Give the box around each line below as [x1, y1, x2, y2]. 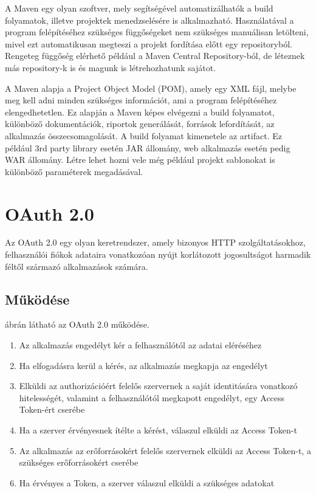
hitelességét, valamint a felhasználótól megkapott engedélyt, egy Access [19, 391, 285, 404]
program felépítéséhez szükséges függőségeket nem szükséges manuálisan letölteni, [5, 26, 309, 38]
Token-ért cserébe [19, 403, 85, 416]
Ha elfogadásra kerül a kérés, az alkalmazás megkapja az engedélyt [19, 359, 268, 371]
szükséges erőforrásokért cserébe [19, 456, 139, 469]
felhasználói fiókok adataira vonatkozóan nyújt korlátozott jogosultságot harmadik [5, 248, 311, 261]
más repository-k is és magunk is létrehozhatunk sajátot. [5, 61, 216, 74]
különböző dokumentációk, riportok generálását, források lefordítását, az [5, 117, 275, 130]
